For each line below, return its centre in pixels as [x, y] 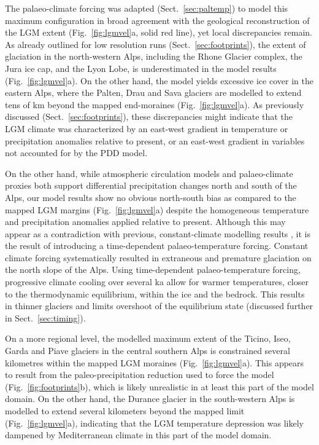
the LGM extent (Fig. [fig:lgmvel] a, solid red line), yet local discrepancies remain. [159, 32]
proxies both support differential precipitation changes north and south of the [151, 185]
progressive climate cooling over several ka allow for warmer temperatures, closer [157, 282]
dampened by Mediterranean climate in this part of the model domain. [138, 435]
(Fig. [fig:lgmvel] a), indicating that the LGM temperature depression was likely [154, 423]
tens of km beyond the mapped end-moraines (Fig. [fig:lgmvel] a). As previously [155, 104]
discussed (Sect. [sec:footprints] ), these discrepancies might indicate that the [149, 116]
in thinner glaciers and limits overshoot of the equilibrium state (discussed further [159, 306]
